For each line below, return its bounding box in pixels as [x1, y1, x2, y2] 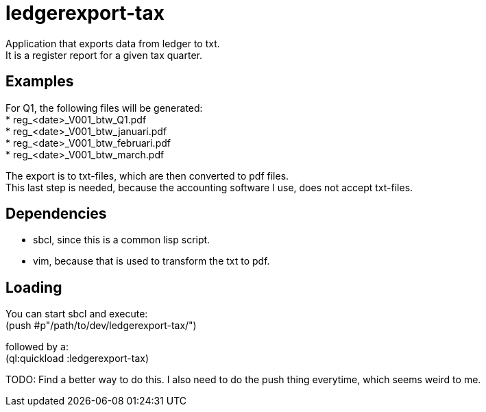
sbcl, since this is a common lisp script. [33, 234, 210, 246]
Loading [5, 278, 62, 296]
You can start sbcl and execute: [5, 308, 148, 320]
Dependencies [5, 205, 107, 223]
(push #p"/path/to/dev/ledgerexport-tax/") [5, 319, 197, 332]
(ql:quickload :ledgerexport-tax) [5, 352, 149, 365]
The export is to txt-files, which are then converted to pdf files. [5, 169, 289, 182]
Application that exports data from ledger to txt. [5, 37, 220, 49]
